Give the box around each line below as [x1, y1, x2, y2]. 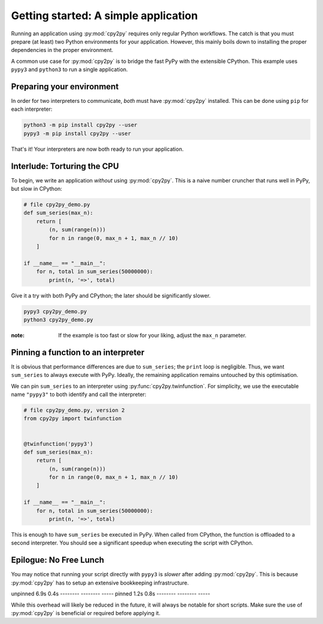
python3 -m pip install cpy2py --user [23, 121, 138, 129]
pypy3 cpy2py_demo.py [23, 308, 87, 315]
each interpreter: [11, 105, 53, 113]
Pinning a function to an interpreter [11, 347, 145, 357]
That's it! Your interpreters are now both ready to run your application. [11, 145, 184, 153]
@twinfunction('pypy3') [23, 440, 94, 447]
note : [11, 331, 25, 339]
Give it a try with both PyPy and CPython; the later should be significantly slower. [11, 292, 211, 299]
